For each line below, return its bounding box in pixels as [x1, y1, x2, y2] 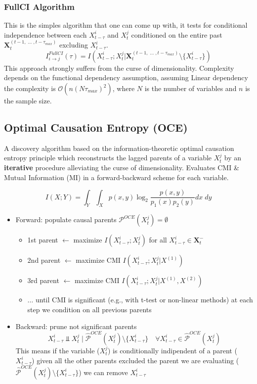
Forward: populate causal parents [15, 214, 117, 225]
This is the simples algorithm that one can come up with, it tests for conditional [4, 20, 248, 30]
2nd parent [27, 255, 61, 265]
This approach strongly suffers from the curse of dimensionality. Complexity [4, 62, 234, 73]
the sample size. [4, 96, 52, 105]
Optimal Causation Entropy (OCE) [4, 119, 188, 135]
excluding [59, 40, 88, 50]
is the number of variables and [144, 83, 237, 93]
